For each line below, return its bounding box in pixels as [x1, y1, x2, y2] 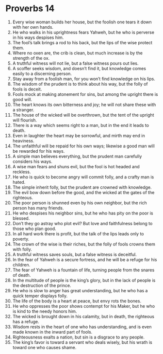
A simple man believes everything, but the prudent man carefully [12, 153, 142, 159]
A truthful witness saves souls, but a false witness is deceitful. [12, 251, 137, 257]
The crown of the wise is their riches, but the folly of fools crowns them [12, 241, 156, 247]
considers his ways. [12, 159, 52, 164]
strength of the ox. [12, 55, 50, 61]
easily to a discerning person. [12, 71, 72, 76]
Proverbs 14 [5, 3, 55, 14]
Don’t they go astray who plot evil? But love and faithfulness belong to [12, 220, 153, 226]
